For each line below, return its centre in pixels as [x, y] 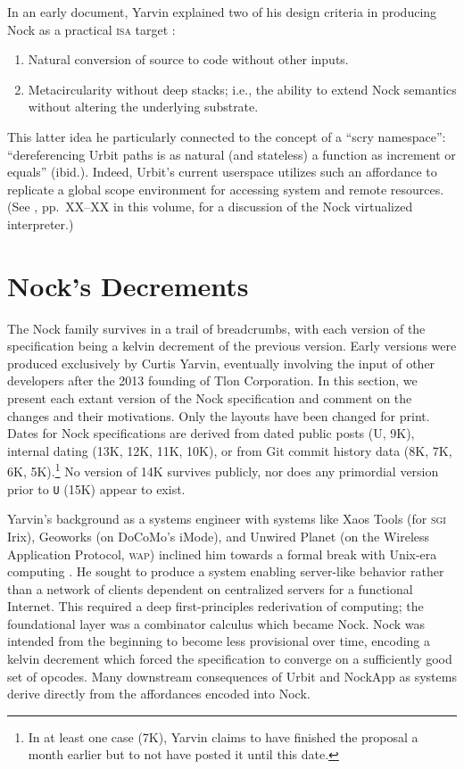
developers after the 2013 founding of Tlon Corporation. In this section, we [212, 380]
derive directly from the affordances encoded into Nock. [159, 694]
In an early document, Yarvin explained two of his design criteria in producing [222, 12]
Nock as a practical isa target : [91, 29]
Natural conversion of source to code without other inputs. [188, 59]
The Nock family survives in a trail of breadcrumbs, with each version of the [216, 328]
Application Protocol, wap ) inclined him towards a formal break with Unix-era [222, 554]
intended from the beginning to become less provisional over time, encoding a [219, 641]
